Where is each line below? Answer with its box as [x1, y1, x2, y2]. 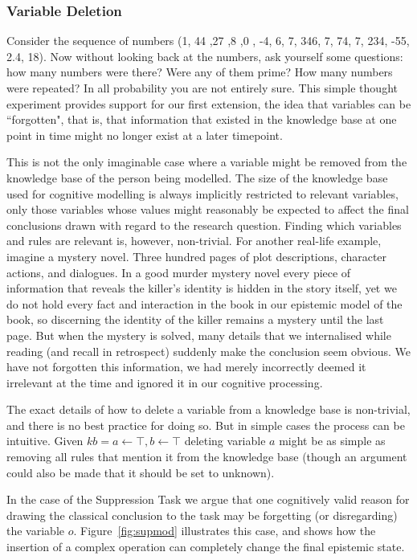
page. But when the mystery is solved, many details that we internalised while [6, 326, 391, 343]
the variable [6, 522, 64, 539]
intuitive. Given [6, 432, 84, 449]
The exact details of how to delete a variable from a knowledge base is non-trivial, [6, 401, 411, 418]
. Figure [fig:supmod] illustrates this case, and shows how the [73, 522, 376, 539]
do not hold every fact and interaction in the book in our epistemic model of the [6, 295, 403, 312]
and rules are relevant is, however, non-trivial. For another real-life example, [6, 232, 382, 249]
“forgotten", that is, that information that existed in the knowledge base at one [6, 111, 397, 128]
